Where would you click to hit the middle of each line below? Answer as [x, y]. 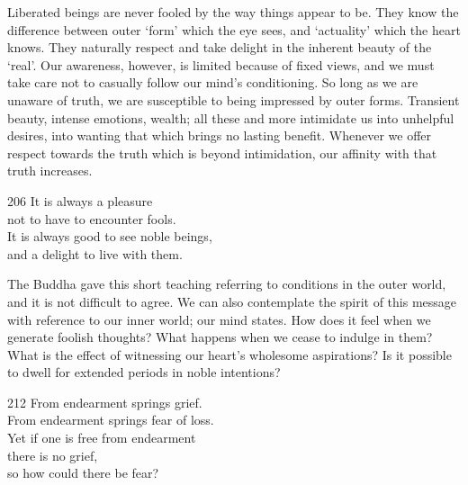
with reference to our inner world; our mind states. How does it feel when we [219, 319]
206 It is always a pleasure [80, 200]
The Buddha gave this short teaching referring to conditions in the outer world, [227, 284]
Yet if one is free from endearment [102, 438]
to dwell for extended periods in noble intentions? [144, 372]
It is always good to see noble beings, [110, 236]
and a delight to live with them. [95, 253]
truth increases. [50, 171]
